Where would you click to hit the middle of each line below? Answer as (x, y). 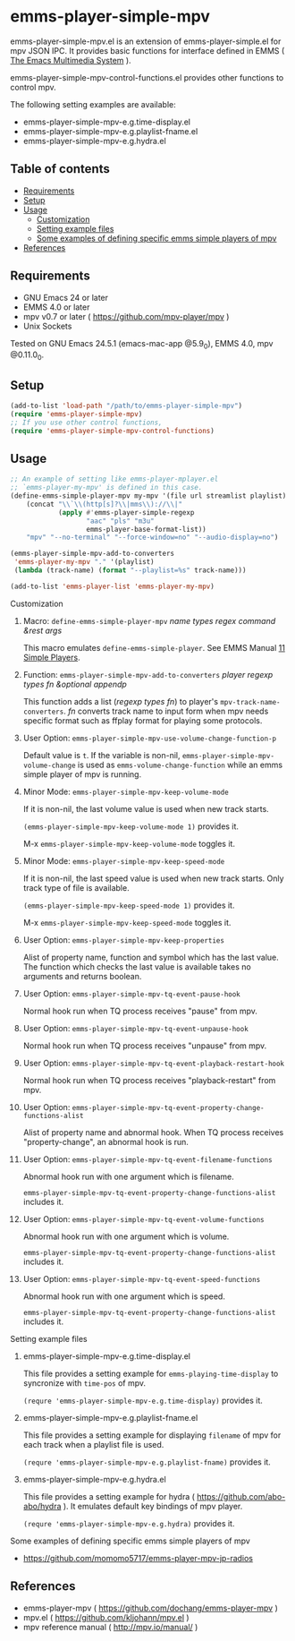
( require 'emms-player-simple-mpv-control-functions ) (113, 431)
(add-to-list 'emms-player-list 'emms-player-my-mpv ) (113, 586)
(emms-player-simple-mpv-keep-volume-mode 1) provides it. (131, 826)
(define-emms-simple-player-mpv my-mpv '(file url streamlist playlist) (148, 496)
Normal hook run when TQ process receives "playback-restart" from (149, 1080)
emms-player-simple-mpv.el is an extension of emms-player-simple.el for (146, 41)
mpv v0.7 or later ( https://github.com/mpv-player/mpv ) (126, 316)
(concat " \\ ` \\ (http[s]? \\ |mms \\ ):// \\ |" (104, 504)
